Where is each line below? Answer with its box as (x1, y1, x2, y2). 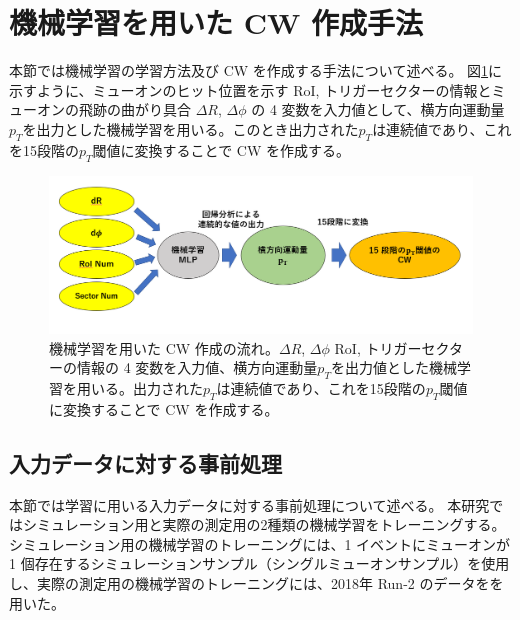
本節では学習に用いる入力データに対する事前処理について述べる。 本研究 (9, 494, 490, 515)
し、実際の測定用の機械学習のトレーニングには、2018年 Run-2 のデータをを (9, 573, 504, 594)
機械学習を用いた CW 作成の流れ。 (49, 337, 279, 358)
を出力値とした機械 (330, 357, 457, 378)
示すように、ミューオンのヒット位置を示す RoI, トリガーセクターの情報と (9, 79, 492, 100)
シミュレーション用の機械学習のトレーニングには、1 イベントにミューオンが (9, 533, 511, 554)
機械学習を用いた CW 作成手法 (9, 2, 424, 43)
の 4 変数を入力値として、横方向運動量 (251, 99, 505, 120)
